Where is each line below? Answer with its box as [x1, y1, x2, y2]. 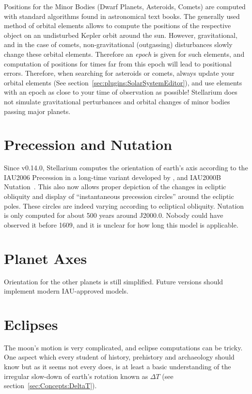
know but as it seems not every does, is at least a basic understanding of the [4, 361, 231, 372]
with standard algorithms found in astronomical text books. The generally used [4, 11, 240, 21]
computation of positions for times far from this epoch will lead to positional [4, 58, 232, 68]
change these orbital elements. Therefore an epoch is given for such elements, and [4, 49, 245, 59]
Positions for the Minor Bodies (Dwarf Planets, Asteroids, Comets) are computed [4, 1, 246, 11]
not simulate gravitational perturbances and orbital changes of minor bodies [4, 96, 230, 106]
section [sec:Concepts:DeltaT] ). [4, 380, 97, 391]
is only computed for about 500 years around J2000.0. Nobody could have [4, 210, 223, 220]
